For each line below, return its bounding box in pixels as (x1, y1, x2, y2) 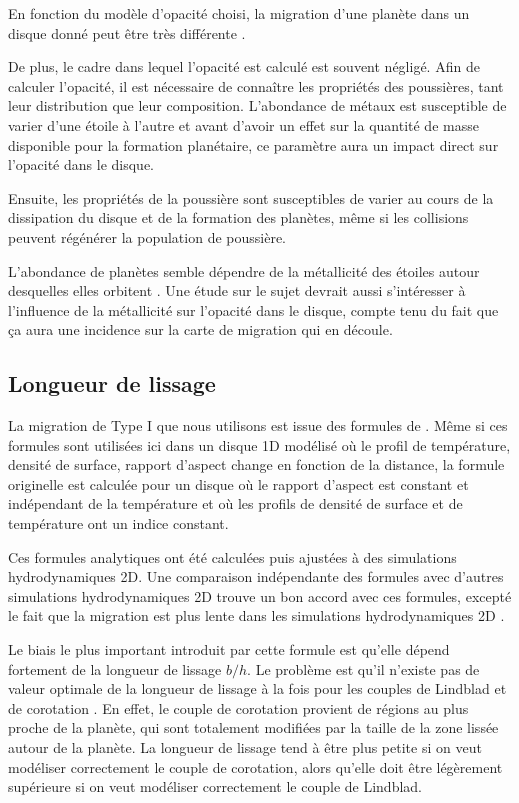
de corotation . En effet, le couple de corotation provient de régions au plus (8, 697, 469, 718)
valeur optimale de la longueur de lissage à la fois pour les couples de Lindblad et (8, 678, 507, 699)
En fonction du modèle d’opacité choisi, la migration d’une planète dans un (8, 3, 470, 23)
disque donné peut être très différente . (8, 22, 246, 43)
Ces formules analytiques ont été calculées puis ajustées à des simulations (8, 546, 457, 567)
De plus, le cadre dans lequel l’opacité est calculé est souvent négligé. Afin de (8, 56, 480, 77)
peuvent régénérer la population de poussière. (8, 226, 286, 247)
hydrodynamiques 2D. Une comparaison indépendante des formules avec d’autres (8, 566, 504, 587)
